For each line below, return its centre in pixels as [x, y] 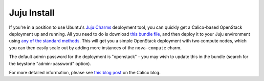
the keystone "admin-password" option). [50, 63]
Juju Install [32, 13]
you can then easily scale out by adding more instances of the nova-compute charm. [95, 48]
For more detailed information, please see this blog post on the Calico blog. [85, 72]
